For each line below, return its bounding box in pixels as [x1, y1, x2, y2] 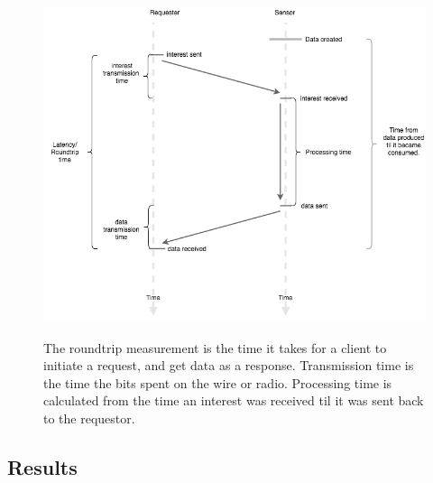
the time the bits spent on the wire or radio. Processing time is [43, 373, 392, 392]
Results [7, 452, 78, 480]
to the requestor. [43, 408, 135, 427]
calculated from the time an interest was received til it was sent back [43, 391, 424, 410]
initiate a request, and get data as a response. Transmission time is [43, 356, 414, 375]
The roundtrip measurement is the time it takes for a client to [43, 338, 387, 357]
